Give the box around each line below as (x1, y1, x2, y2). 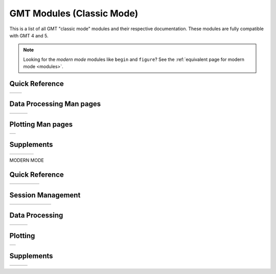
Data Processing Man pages (9, 100, 101, 109)
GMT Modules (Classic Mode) (9, 8, 139, 19)
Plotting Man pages (9, 120, 73, 129)
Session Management (9, 191, 81, 199)
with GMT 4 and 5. (9, 32, 49, 38)
